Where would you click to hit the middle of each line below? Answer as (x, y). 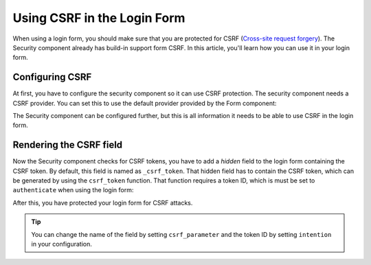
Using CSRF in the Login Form (99, 18)
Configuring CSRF (52, 77)
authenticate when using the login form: (73, 190)
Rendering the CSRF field (68, 145)
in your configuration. (61, 244)
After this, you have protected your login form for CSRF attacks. (103, 203)
